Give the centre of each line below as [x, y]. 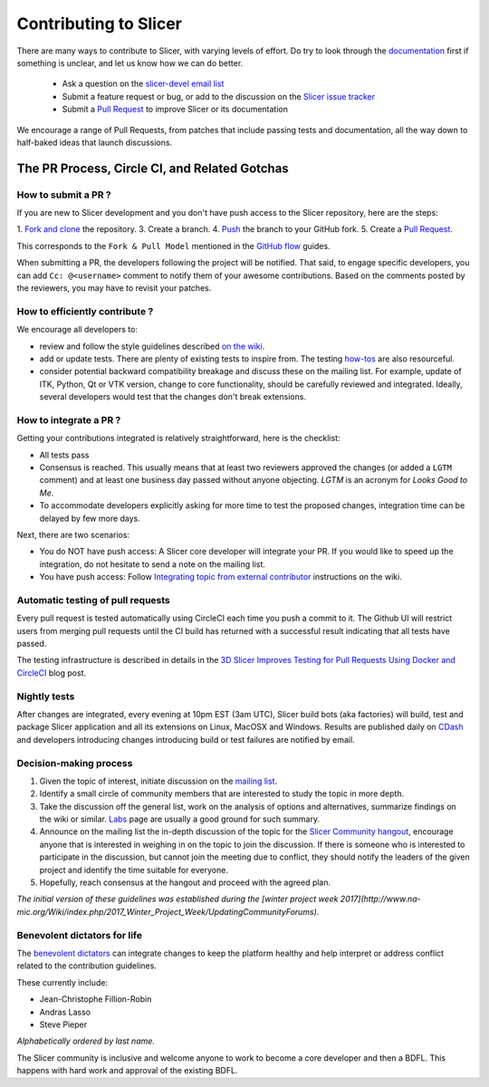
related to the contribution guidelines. [87, 966]
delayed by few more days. [90, 518]
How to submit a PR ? [64, 195]
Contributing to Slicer [100, 24]
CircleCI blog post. [51, 673]
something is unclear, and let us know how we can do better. [130, 63]
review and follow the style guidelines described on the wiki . [152, 346]
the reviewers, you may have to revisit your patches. [114, 288]
